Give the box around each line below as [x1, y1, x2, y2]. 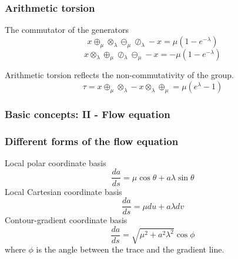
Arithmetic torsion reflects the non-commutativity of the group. [5, 69, 234, 81]
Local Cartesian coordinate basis [5, 185, 122, 197]
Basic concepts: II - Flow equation [5, 106, 170, 121]
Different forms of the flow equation [5, 133, 179, 148]
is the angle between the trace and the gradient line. [36, 243, 224, 255]
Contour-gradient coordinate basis [5, 214, 128, 226]
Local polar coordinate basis [5, 156, 106, 169]
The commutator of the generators [5, 23, 129, 36]
